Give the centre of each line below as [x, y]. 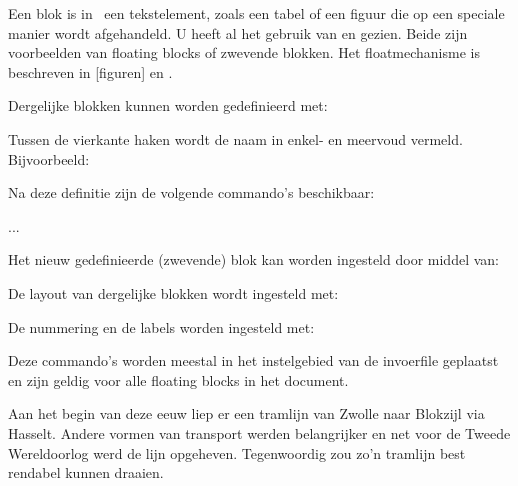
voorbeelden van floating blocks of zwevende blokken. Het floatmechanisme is [244, 52]
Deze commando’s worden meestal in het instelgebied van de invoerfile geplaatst [253, 360]
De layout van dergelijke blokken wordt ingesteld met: [173, 292]
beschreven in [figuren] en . [90, 71]
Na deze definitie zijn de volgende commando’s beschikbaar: [191, 192]
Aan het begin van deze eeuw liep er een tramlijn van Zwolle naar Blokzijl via [246, 413]
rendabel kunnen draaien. [86, 472]
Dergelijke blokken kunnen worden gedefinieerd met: [168, 105]
